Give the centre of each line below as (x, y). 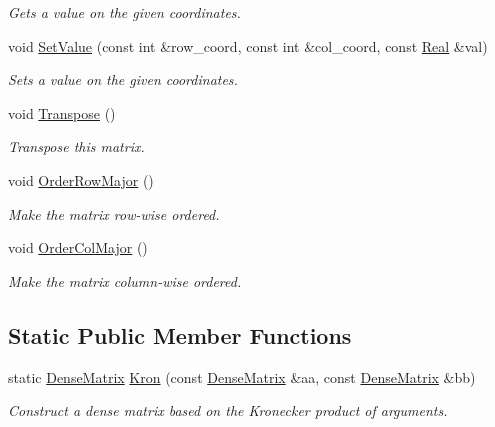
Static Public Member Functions (180, 334)
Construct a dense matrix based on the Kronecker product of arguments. (228, 410)
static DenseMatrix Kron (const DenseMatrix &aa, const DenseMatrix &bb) (242, 376)
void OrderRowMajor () (81, 179)
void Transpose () (62, 112)
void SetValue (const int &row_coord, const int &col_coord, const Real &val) (248, 45)
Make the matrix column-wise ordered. (125, 280)
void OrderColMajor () (78, 247)
